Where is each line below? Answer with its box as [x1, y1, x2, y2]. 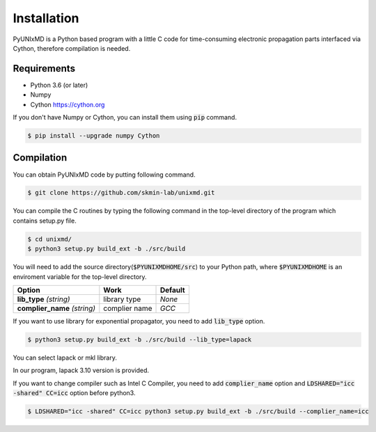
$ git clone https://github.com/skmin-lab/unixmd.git [27, 189, 215, 197]
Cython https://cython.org [30, 100, 105, 109]
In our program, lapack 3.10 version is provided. [13, 366, 150, 375]
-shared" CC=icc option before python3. [13, 389, 136, 397]
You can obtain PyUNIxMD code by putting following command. [13, 170, 196, 179]
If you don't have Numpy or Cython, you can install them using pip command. [13, 113, 237, 122]
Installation [13, 10, 79, 26]
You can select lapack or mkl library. [13, 353, 118, 362]
